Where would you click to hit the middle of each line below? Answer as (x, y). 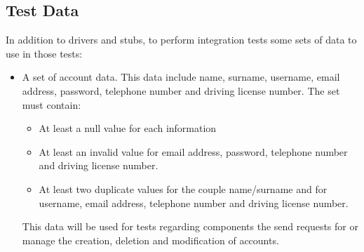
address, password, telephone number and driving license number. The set (181, 90)
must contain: (52, 104)
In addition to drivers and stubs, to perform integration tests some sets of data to (181, 40)
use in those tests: (44, 53)
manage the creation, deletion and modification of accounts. (150, 240)
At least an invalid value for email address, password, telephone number (193, 151)
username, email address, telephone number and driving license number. (194, 203)
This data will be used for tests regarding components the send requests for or (190, 226)
